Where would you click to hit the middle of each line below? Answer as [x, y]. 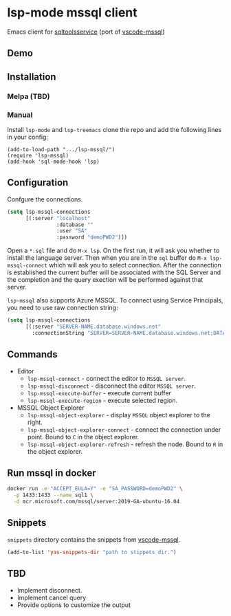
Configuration [38, 183]
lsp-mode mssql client [72, 13]
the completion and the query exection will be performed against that [105, 280]
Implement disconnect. [49, 590]
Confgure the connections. [45, 199]
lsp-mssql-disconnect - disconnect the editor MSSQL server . [112, 386]
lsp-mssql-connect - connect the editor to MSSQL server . [107, 378]
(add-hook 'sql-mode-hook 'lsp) [53, 162]
